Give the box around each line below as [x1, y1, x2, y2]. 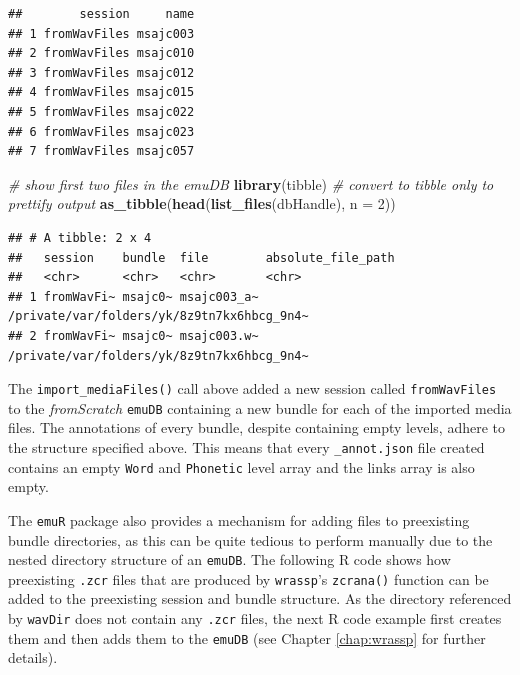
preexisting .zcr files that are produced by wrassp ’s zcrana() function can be [8, 568, 489, 589]
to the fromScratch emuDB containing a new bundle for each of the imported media [8, 397, 512, 418]
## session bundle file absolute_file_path [8, 250, 395, 265]
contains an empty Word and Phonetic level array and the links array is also [8, 456, 475, 477]
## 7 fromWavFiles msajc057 [8, 144, 195, 159]
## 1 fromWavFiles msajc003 [8, 26, 195, 41]
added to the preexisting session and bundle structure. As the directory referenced [8, 588, 512, 609]
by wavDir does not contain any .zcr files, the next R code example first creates [8, 608, 502, 629]
